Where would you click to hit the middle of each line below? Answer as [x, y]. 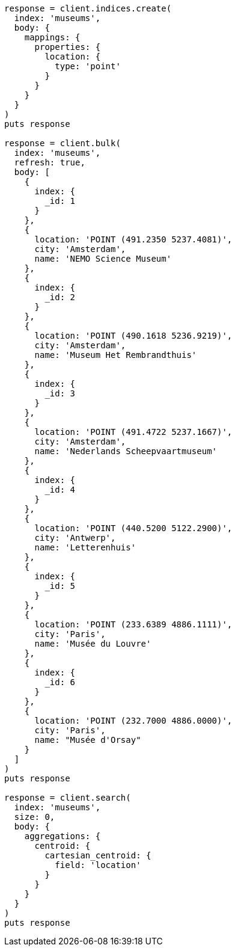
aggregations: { [63, 836]
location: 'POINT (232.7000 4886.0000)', [133, 721]
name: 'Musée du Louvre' [93, 644]
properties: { [68, 47]
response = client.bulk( [63, 143]
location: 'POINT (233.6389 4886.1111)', [133, 624]
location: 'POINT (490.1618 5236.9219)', [133, 336]
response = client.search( [68, 798]
